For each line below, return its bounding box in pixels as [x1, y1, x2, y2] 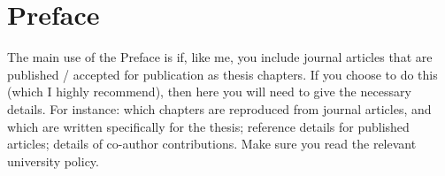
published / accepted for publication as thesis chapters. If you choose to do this [7, 65, 438, 83]
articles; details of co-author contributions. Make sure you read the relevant [7, 134, 417, 153]
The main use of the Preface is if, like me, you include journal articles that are [7, 48, 433, 66]
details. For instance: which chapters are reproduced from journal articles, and [7, 99, 432, 118]
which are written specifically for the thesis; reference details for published [7, 117, 410, 135]
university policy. [7, 151, 99, 170]
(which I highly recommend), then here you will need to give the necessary [7, 82, 411, 101]
